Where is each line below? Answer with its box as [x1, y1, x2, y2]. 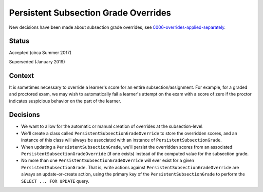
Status [9, 37, 30, 45]
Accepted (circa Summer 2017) [9, 50, 72, 56]
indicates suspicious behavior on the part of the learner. [9, 98, 122, 104]
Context [9, 71, 34, 80]
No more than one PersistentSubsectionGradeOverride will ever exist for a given [21, 157, 194, 163]
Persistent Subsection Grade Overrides [9, 7, 171, 18]
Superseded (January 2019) [9, 58, 65, 64]
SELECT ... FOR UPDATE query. [21, 178, 90, 184]
